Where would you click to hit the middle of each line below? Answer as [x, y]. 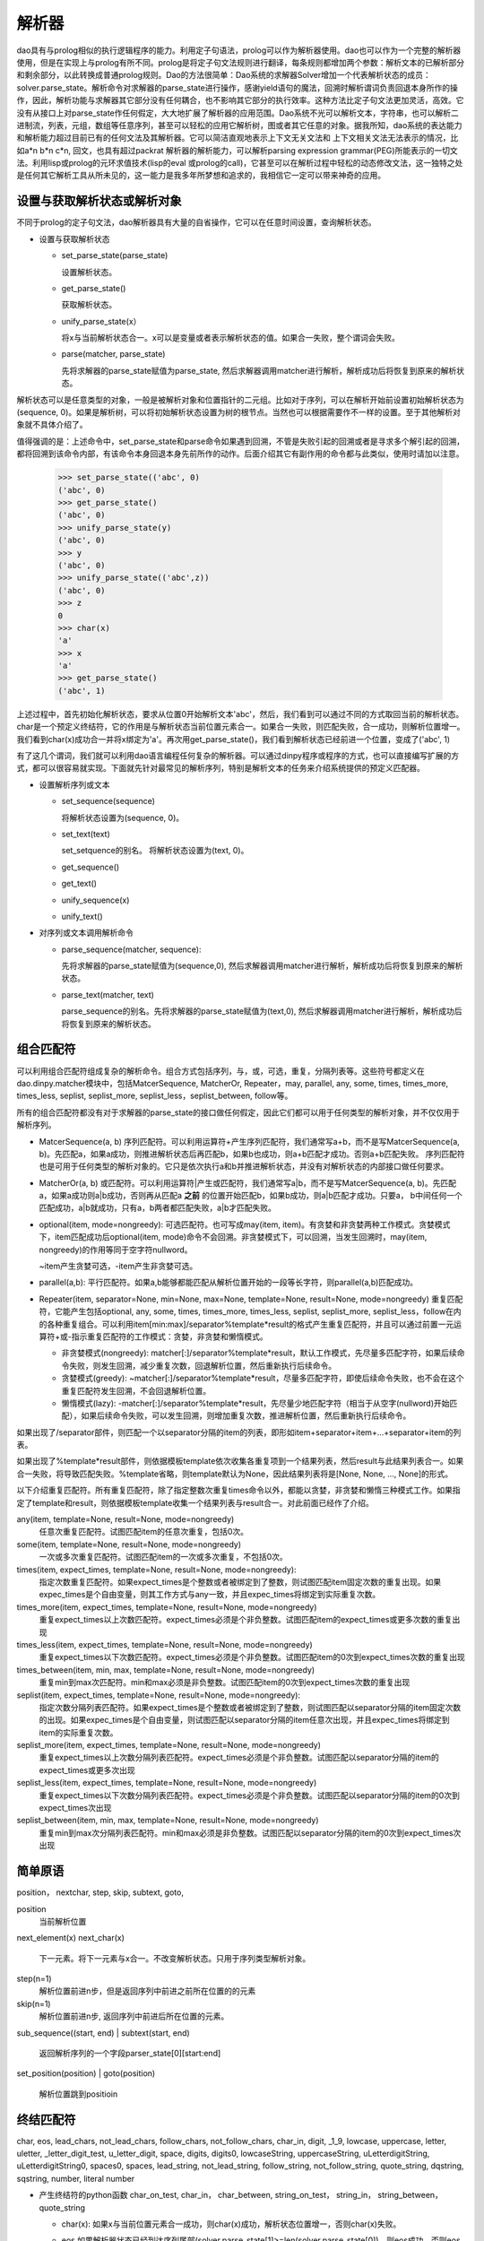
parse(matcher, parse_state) [113, 354]
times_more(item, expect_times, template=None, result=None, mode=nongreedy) [167, 1607]
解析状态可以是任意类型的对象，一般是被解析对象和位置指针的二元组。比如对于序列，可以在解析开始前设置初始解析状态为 [240, 400]
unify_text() [82, 916]
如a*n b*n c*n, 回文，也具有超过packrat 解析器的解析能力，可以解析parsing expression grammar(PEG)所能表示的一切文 [237, 150]
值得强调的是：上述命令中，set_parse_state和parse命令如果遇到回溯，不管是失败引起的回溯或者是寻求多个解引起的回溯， [241, 441]
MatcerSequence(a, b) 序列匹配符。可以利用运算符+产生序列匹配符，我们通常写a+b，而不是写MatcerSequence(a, [250, 1141]
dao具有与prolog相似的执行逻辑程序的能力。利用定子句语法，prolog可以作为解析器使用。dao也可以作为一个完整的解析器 [239, 50]
